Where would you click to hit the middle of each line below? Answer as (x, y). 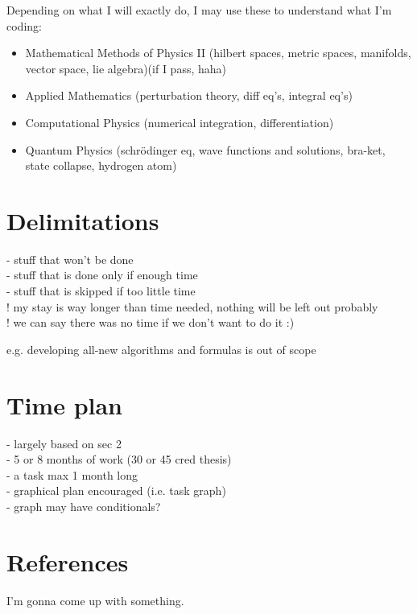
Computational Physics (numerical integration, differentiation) (180, 122)
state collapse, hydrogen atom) (101, 165)
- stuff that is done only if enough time (102, 275)
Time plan (65, 404)
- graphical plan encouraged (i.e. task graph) (116, 490)
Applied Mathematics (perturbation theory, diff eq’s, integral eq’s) (189, 95)
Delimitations (83, 220)
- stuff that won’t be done (70, 259)
